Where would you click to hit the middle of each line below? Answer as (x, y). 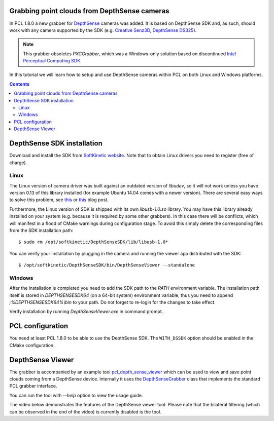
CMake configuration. (32, 345)
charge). (18, 163)
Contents (20, 84)
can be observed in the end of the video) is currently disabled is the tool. (85, 412)
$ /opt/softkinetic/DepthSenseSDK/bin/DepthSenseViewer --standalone (107, 265)
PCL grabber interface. (33, 386)
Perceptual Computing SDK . (52, 61)
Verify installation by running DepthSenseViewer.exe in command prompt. (86, 312)
